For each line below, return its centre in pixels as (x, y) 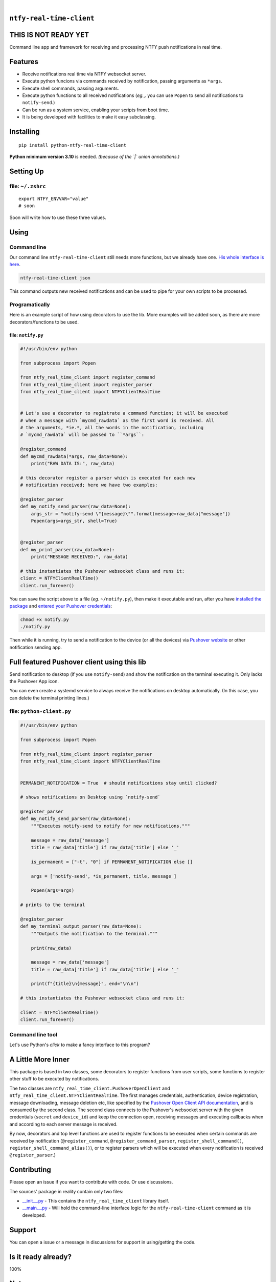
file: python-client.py (40, 711)
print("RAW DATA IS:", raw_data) (73, 463)
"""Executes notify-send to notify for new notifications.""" (110, 826)
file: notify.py (26, 335)
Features (24, 62)
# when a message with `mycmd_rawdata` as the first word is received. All (117, 420)
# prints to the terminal (53, 905)
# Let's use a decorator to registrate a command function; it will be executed (124, 413)
